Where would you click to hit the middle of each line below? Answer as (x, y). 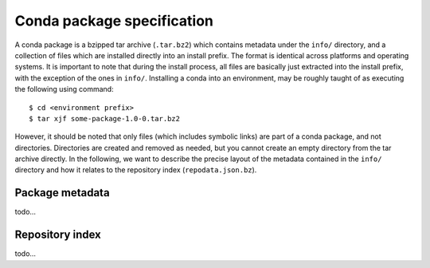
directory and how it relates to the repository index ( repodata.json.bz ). (136, 170)
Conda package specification (114, 21)
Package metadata (63, 193)
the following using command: (64, 89)
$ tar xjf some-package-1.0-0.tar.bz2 (105, 118)
